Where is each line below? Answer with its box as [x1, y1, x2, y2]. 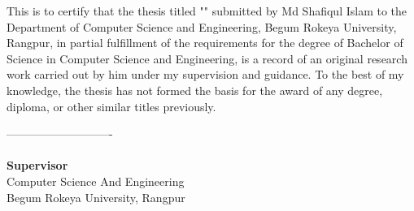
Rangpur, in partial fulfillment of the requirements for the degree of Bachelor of [7, 34, 403, 51]
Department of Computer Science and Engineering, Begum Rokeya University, [7, 18, 397, 35]
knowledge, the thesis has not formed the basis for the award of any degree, [7, 81, 383, 98]
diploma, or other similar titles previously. [7, 97, 216, 114]
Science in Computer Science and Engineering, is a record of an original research [7, 50, 407, 67]
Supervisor [7, 157, 68, 174]
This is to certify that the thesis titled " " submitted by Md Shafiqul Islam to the [7, 2, 407, 19]
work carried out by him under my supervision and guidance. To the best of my [7, 66, 404, 83]
